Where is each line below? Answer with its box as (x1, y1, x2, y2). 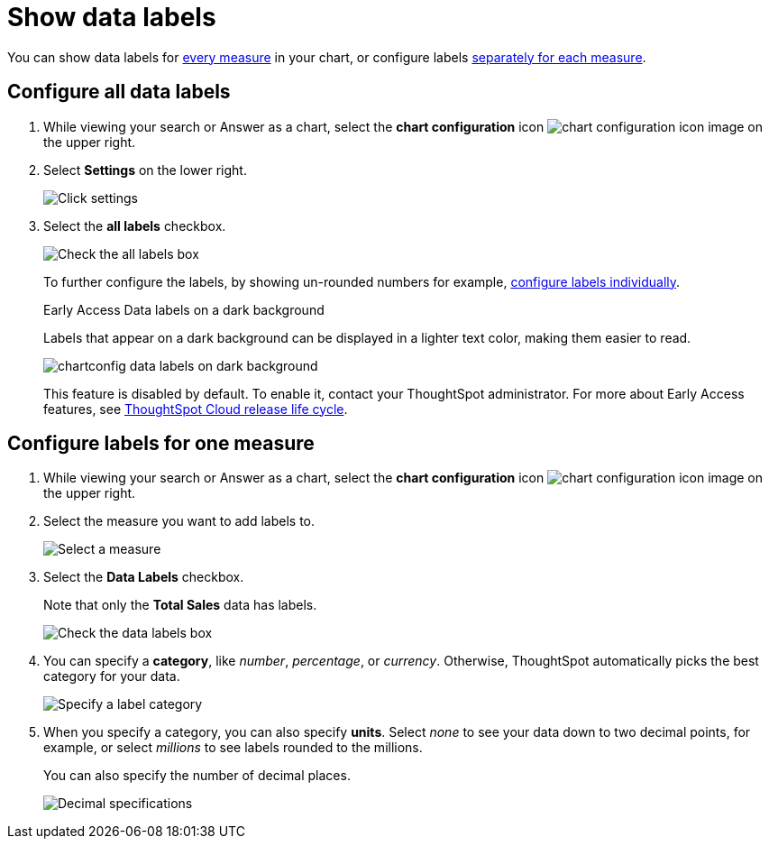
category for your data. (43, 668, 180, 685)
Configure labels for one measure (7, 432, 315, 455)
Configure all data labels (7, 80, 231, 104)
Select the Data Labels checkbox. (43, 569, 244, 585)
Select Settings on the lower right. (43, 161, 247, 178)
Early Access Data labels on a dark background (43, 301, 325, 317)
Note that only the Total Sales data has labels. (43, 597, 317, 613)
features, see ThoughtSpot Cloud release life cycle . (43, 400, 348, 417)
